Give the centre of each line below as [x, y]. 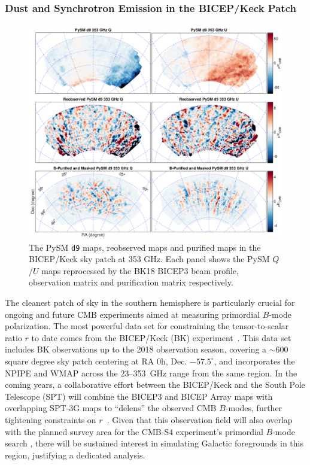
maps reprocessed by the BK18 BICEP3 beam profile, [140, 270]
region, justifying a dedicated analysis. [75, 455]
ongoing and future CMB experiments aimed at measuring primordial [133, 314]
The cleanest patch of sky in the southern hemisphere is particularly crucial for [150, 302]
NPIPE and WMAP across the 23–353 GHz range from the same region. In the [151, 373]
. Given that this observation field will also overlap [200, 419]
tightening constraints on [51, 419]
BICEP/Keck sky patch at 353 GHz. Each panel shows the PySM [149, 259]
